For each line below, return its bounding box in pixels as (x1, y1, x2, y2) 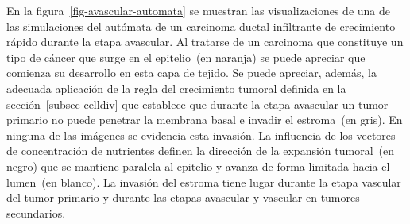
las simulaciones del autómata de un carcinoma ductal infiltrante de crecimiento (6, 17, 396, 34)
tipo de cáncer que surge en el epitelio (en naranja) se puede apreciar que (6, 48, 366, 65)
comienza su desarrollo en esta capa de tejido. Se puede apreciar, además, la (6, 64, 377, 81)
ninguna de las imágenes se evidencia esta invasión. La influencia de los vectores (6, 126, 396, 143)
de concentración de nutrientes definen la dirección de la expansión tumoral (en (6, 142, 394, 159)
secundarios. (6, 204, 66, 221)
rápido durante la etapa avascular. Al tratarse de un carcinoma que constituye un (6, 33, 404, 50)
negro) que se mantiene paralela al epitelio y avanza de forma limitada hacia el (6, 157, 390, 174)
